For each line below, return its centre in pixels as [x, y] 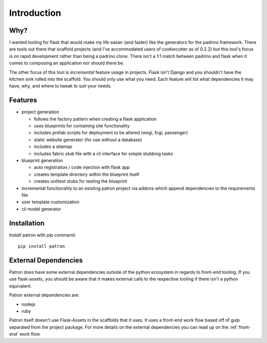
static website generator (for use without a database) [88, 140]
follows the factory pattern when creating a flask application [95, 119]
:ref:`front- [240, 327]
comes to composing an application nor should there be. [67, 63]
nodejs [28, 304]
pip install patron [42, 246]
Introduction [35, 13]
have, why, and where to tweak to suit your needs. [61, 86]
